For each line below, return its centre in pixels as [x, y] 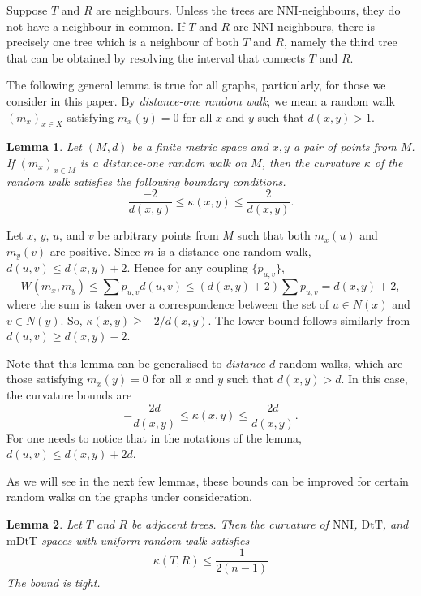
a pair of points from [345, 147]
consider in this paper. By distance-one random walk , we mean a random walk [201, 100]
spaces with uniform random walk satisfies [145, 540]
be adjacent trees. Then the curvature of [230, 524]
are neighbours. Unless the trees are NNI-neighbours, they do [248, 10]
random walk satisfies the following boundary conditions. [146, 181]
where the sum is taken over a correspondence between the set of [168, 304]
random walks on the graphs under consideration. [129, 497]
